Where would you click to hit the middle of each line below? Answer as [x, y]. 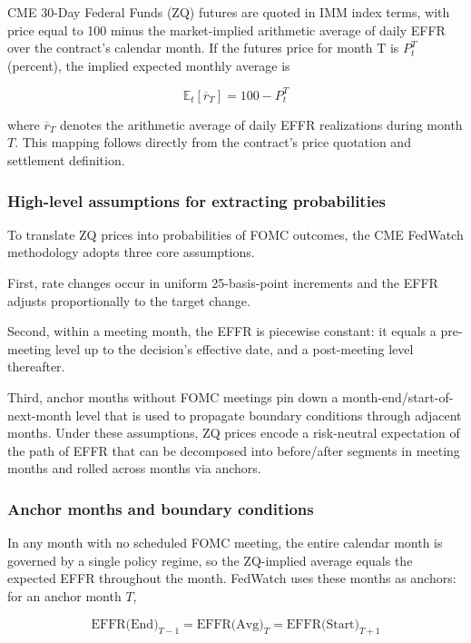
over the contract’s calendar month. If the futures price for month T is [203, 48]
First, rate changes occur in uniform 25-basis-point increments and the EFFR [223, 283]
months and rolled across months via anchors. [134, 468]
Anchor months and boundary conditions [161, 508]
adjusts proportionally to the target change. [129, 300]
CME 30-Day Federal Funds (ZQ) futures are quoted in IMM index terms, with [229, 12]
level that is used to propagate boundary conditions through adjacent [269, 415]
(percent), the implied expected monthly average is [149, 65]
